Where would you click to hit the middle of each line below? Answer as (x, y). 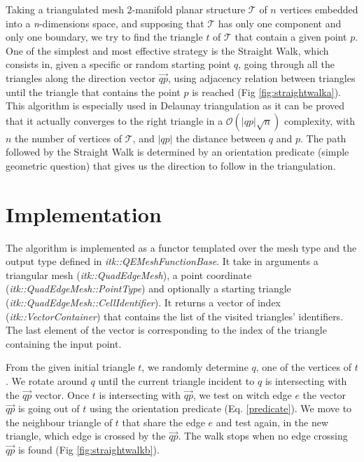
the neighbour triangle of (59, 422)
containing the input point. (64, 343)
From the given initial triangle (70, 367)
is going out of (49, 408)
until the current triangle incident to (176, 381)
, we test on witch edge (242, 394)
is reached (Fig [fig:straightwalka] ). (266, 91)
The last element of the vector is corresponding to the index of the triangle (166, 330)
